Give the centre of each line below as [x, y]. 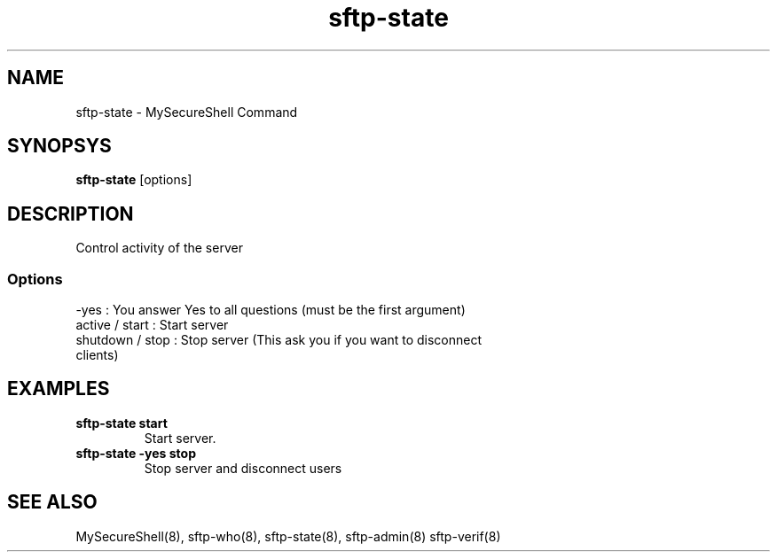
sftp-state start [122, 423]
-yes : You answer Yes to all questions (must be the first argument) [271, 310]
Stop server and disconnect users [243, 468]
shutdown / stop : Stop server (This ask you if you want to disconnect [279, 340]
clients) [97, 355]
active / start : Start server [152, 325]
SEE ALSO [52, 502]
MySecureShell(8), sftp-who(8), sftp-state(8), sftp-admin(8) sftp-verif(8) [288, 536]
